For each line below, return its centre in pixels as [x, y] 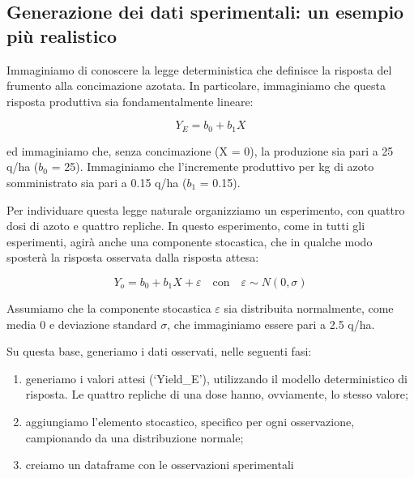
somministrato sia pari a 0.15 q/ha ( [97, 183]
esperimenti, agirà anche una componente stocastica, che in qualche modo [190, 241]
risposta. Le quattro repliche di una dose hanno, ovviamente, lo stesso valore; [217, 394]
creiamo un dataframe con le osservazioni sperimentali [160, 465]
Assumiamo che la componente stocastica [109, 307]
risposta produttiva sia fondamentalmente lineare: [130, 101]
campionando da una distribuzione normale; [134, 437]
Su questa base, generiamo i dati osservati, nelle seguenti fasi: [159, 351]
